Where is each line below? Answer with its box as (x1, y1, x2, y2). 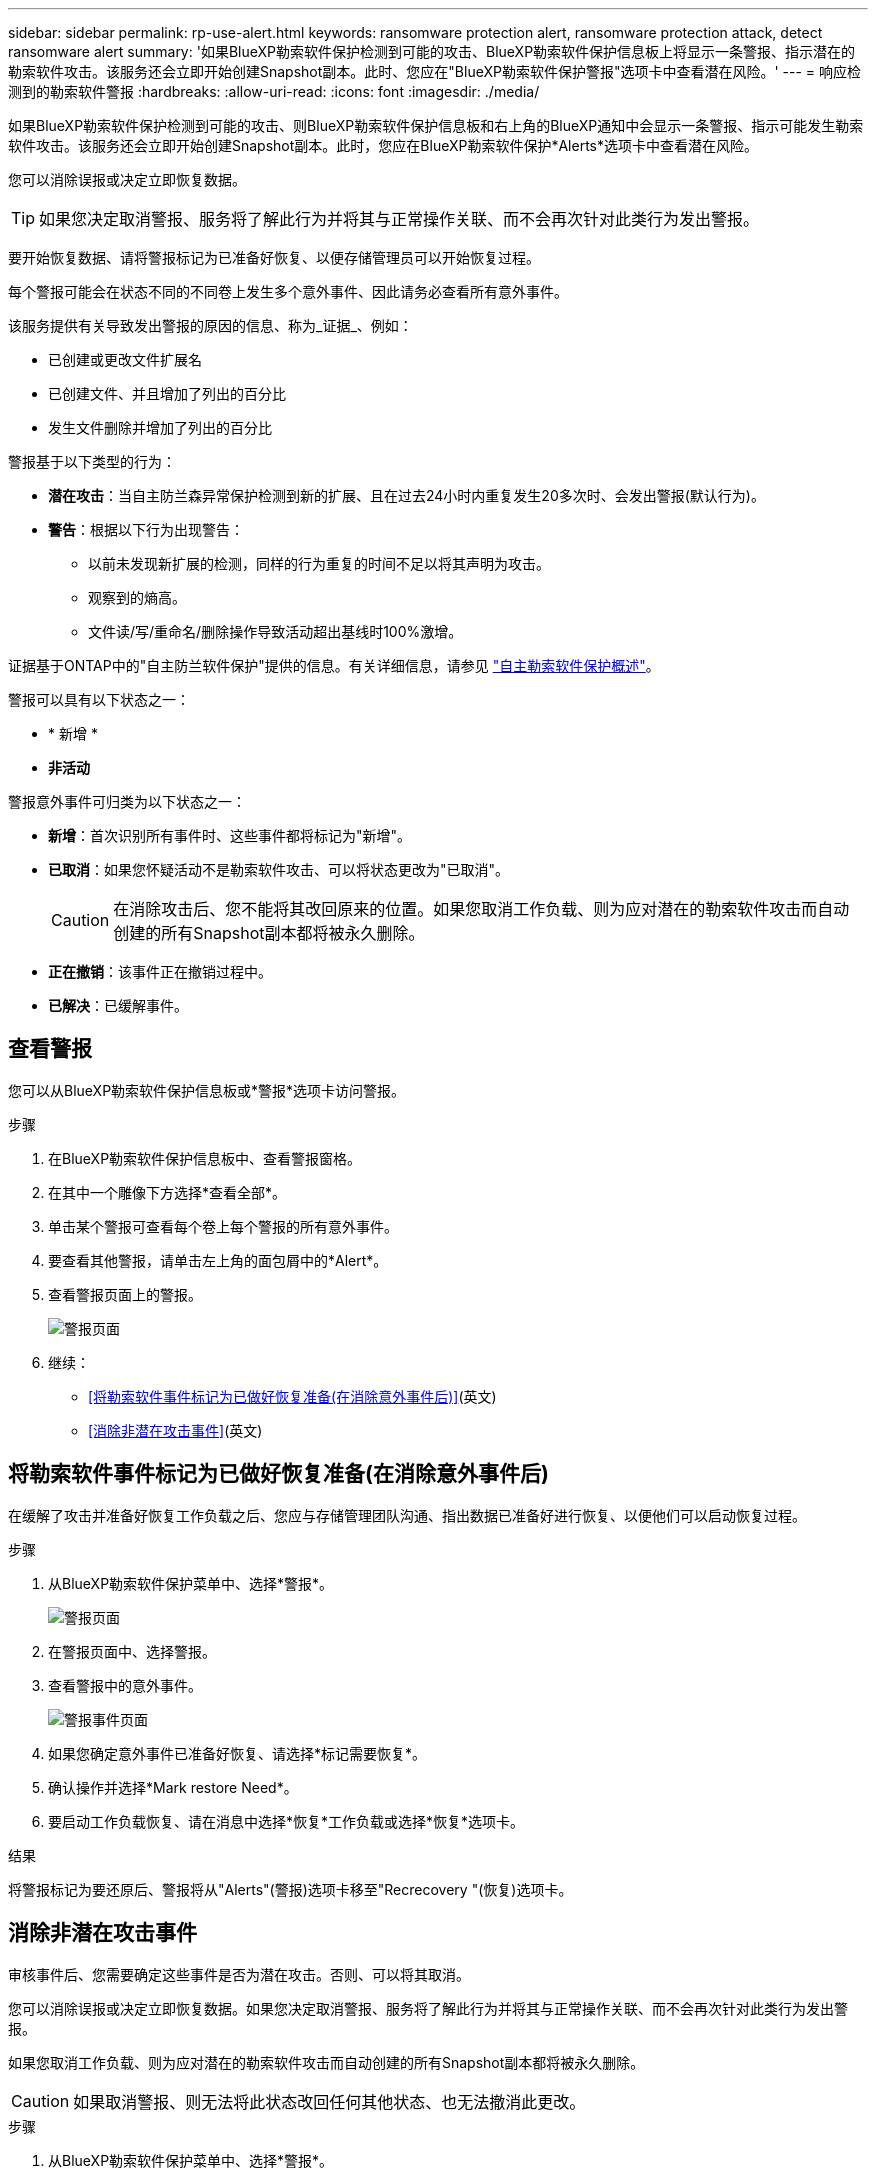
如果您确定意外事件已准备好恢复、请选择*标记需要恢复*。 (48, 1744, 427, 1762)
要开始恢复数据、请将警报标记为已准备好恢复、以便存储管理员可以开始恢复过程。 (8, 249, 540, 266)
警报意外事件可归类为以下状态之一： (8, 793, 246, 810)
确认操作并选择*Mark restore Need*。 (48, 1778, 298, 1796)
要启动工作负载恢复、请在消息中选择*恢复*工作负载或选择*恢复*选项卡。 (48, 1812, 525, 1830)
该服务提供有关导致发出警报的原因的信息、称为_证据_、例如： (8, 317, 413, 334)
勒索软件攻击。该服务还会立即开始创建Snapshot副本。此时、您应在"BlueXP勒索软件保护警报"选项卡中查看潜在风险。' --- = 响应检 (8, 63, 862, 80)
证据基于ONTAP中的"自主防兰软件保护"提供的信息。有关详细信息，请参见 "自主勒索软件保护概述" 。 (8, 657, 660, 674)
